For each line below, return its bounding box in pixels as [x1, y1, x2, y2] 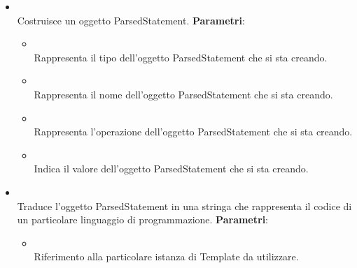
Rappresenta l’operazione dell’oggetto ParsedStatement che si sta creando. [34, 124, 353, 139]
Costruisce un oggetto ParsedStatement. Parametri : [17, 13, 245, 27]
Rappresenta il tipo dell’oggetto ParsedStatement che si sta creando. [34, 50, 328, 64]
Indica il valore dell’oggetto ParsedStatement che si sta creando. [34, 161, 309, 176]
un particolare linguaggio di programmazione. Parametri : [17, 212, 269, 227]
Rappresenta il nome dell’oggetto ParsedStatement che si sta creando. [34, 87, 333, 101]
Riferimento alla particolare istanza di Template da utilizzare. [34, 249, 299, 264]
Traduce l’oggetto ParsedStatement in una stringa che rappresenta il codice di [17, 198, 352, 213]
